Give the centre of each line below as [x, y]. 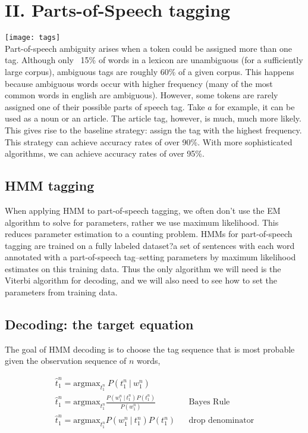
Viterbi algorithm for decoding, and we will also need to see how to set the [141, 280]
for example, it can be [255, 106]
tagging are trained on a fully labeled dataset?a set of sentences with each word [150, 245]
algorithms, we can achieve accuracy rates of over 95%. [105, 153]
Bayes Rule [209, 402]
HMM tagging [50, 186]
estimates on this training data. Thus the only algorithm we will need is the [143, 268]
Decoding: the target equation [99, 324]
